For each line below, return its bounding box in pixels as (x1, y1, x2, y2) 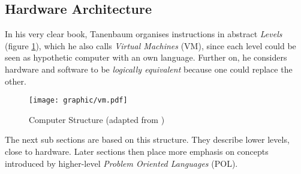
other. (5, 74, 26, 87)
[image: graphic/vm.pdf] (29, 96, 128, 105)
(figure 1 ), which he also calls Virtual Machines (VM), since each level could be (5, 39, 296, 52)
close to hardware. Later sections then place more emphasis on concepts (5, 145, 269, 158)
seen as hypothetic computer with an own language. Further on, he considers (5, 51, 287, 64)
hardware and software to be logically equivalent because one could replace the (5, 62, 293, 75)
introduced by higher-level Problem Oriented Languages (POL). (5, 157, 238, 169)
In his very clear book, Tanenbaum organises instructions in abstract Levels (5, 28, 282, 40)
